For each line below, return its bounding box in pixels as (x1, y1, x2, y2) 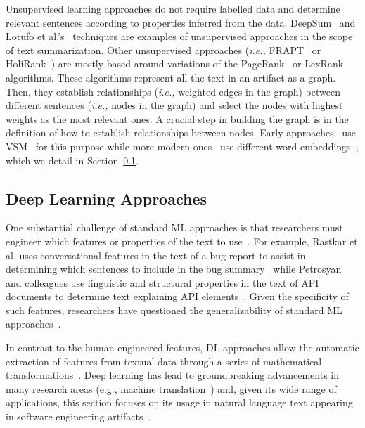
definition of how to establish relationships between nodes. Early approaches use (6, 125, 356, 140)
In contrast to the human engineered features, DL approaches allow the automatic (6, 340, 359, 355)
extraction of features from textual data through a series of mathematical (6, 354, 322, 368)
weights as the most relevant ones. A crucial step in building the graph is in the (6, 111, 349, 126)
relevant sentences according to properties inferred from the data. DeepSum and (6, 15, 356, 30)
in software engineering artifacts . (6, 409, 151, 424)
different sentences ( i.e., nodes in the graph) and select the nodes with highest (6, 98, 343, 112)
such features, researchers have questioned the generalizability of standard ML (6, 302, 342, 317)
